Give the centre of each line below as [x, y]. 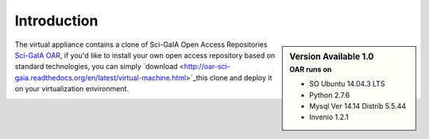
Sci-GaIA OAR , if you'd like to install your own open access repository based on [145, 55]
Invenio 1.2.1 [329, 117]
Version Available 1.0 [332, 56]
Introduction [56, 21]
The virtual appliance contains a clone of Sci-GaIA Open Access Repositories [141, 44]
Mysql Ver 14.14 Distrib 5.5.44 [358, 106]
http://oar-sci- [207, 67]
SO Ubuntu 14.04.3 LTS [347, 84]
